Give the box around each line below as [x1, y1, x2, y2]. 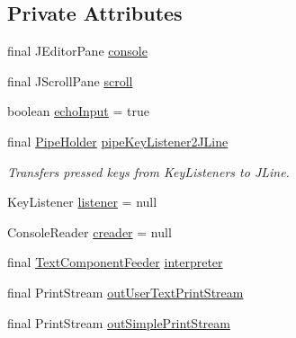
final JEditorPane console [7, 41, 148, 60]
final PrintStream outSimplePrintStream [7, 313, 230, 332]
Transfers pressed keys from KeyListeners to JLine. [7, 162, 290, 181]
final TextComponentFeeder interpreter [7, 253, 223, 271]
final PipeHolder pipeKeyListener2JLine [7, 131, 229, 150]
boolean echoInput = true [7, 102, 149, 120]
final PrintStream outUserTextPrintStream [7, 282, 244, 301]
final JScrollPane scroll [7, 71, 133, 90]
